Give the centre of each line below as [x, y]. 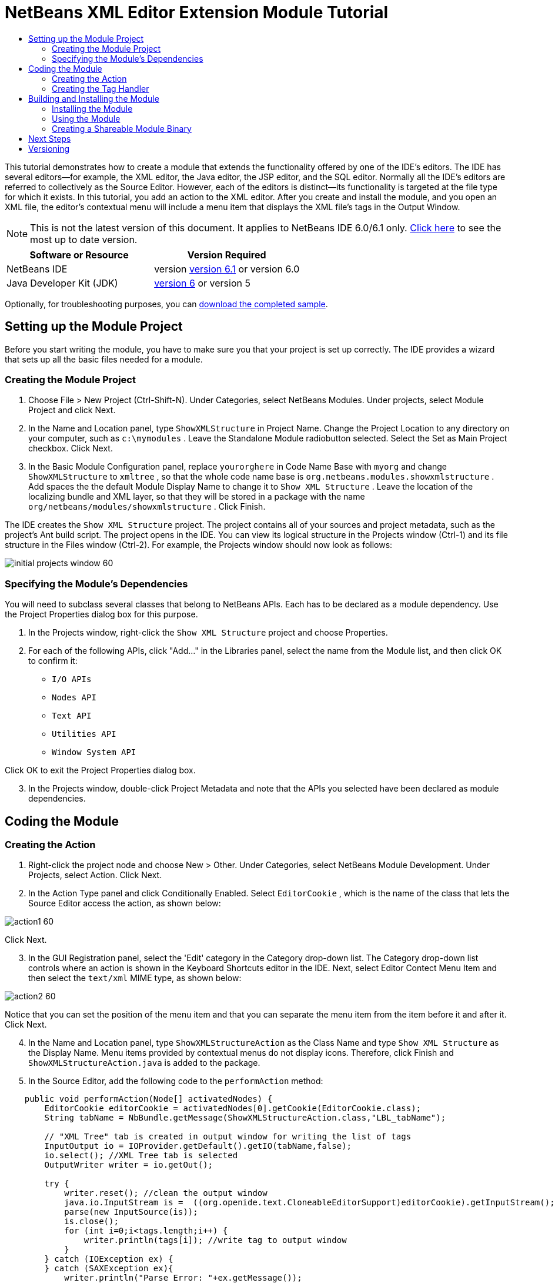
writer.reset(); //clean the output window [166, 1193]
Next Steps [50, 138]
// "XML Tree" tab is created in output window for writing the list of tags [228, 1137]
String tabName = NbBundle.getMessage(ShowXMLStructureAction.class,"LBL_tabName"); [245, 1118]
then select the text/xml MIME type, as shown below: [135, 978]
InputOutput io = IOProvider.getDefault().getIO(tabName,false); [198, 1146]
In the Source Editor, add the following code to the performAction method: [176, 1081]
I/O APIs [72, 679]
